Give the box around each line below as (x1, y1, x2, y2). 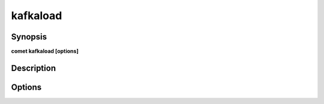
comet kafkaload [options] (11, 48, 79, 55)
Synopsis (11, 32, 47, 42)
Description (11, 63, 56, 73)
